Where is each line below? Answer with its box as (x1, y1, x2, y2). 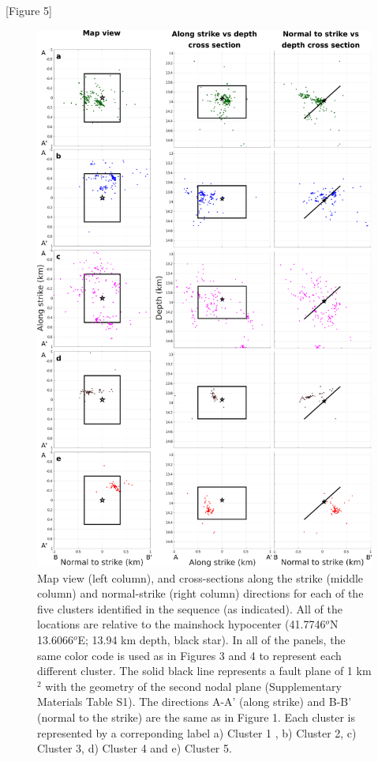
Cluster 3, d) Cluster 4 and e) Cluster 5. (37, 740, 232, 756)
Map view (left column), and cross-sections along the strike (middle (37, 569, 364, 586)
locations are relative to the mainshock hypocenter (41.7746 (37, 616, 326, 632)
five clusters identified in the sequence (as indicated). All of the (37, 600, 342, 617)
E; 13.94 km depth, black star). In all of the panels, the (77, 632, 346, 648)
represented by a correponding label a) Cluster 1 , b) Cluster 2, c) (37, 724, 357, 741)
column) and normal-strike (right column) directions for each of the (37, 585, 364, 602)
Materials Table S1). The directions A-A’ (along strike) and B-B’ (37, 693, 352, 710)
